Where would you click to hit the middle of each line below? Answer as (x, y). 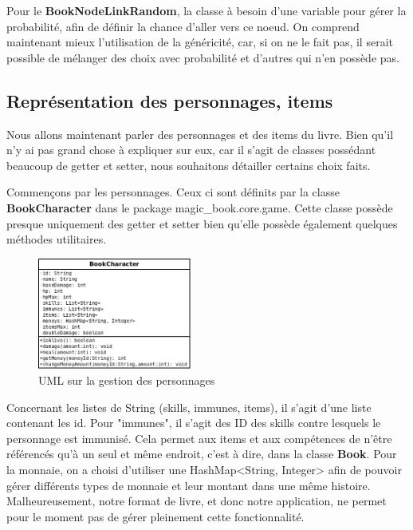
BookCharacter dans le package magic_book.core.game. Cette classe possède (200, 207)
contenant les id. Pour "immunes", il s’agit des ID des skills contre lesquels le (194, 423)
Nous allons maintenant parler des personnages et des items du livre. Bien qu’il (200, 134)
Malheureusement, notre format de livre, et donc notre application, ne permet (197, 501)
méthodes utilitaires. (57, 239)
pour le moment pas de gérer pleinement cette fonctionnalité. (155, 516)
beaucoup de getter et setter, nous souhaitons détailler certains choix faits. (189, 165)
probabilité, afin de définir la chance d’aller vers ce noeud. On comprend (183, 26)
